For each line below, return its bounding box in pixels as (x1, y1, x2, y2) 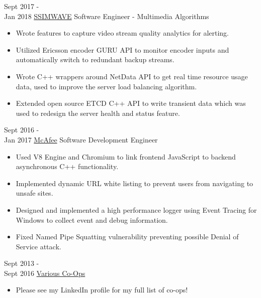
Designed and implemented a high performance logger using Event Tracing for (16, 204, 257, 215)
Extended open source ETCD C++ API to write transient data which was (16, 98, 246, 108)
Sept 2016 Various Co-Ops (4, 267, 85, 278)
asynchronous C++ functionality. (16, 161, 119, 172)
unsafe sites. (16, 188, 53, 198)
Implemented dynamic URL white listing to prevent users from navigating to (16, 178, 253, 188)
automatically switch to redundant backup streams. (16, 54, 175, 65)
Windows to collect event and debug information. (16, 214, 168, 225)
